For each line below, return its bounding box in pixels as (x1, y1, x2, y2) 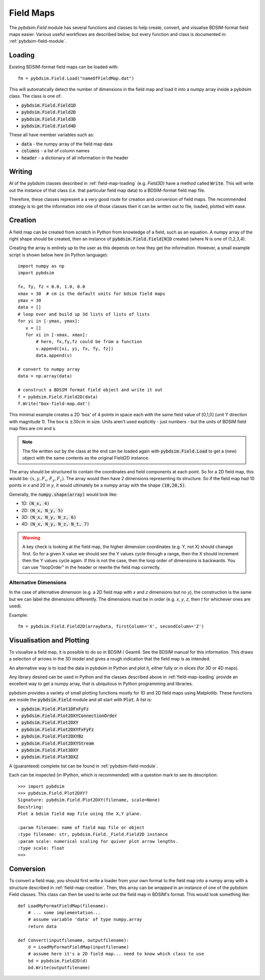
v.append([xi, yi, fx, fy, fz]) (36, 346, 114, 351)
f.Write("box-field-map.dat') (18, 401, 91, 406)
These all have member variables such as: (9, 132, 94, 138)
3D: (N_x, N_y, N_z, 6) (21, 514, 77, 520)
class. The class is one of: (9, 93, 62, 99)
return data (27, 923, 57, 929)
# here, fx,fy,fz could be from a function (36, 339, 142, 345)
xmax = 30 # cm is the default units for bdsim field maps (18, 290, 165, 296)
